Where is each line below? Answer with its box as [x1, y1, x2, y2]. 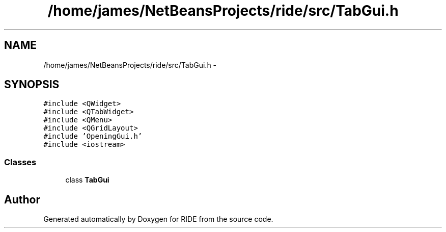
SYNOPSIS [4, 78, 60, 91]
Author [4, 193, 40, 206]
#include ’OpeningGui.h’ [43, 132, 143, 141]
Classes [4, 157, 37, 167]
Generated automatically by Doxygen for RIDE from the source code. [43, 215, 273, 224]
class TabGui [65, 175, 109, 185]
